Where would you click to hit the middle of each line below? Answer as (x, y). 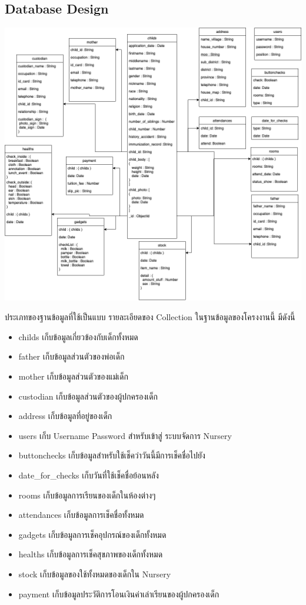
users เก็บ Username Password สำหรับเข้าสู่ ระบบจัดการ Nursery (125, 435)
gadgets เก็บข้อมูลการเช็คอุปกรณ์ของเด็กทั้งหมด (92, 534)
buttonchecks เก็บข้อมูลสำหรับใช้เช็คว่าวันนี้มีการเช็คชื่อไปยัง (112, 455)
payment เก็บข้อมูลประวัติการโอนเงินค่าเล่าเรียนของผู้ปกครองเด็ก (119, 594)
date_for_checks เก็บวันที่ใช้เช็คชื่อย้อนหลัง (89, 475)
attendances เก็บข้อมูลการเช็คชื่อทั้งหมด (81, 515)
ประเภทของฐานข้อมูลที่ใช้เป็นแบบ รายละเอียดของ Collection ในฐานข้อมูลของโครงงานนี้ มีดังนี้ (150, 317)
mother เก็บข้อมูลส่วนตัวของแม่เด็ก (73, 376)
